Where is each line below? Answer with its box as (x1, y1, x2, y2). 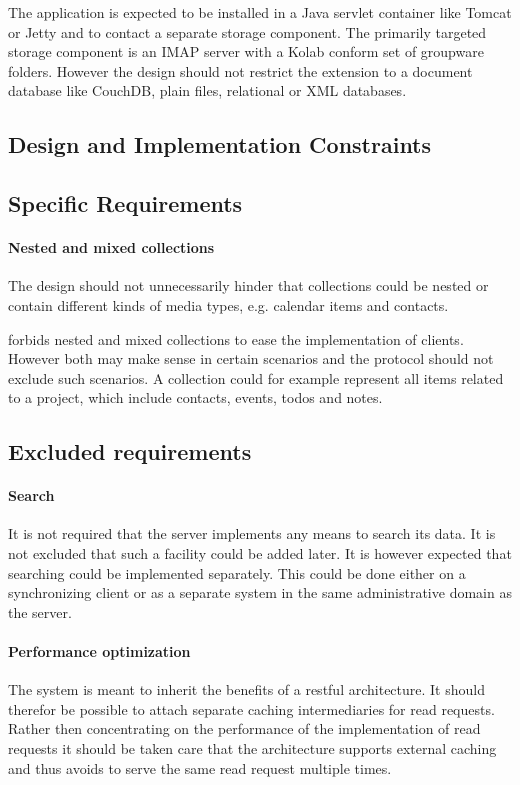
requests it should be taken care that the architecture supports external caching (8, 738, 497, 759)
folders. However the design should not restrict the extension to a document (8, 60, 473, 81)
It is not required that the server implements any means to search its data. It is (8, 523, 496, 544)
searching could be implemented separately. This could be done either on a (8, 562, 466, 583)
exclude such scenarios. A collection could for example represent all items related (8, 367, 504, 388)
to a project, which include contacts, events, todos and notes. (8, 387, 383, 408)
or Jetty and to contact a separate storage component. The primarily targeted (8, 21, 487, 42)
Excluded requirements (8, 436, 252, 467)
